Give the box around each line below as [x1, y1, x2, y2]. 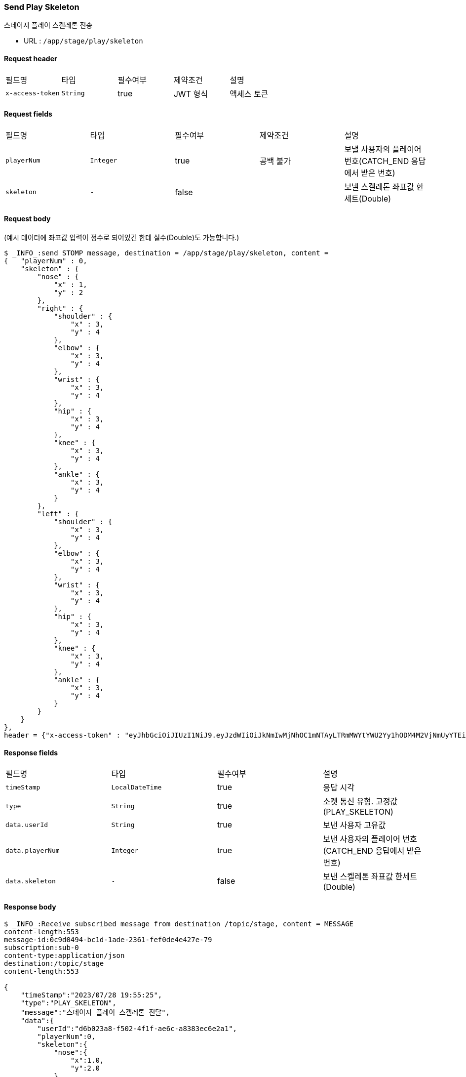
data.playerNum [5, 846, 60, 854]
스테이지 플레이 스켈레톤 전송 [4, 21, 93, 30]
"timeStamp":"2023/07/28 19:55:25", [20, 991, 162, 999]
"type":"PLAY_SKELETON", [20, 999, 116, 1007]
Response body [4, 902, 56, 911]
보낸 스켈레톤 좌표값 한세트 [323, 871, 417, 882]
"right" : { [37, 304, 83, 313]
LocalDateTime [111, 783, 162, 791]
